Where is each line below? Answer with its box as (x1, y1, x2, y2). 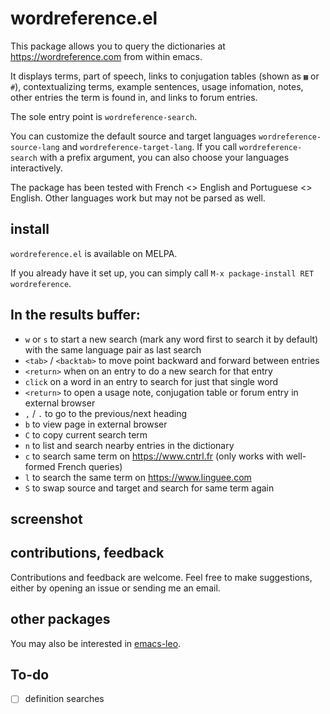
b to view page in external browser (24, 418, 168, 430)
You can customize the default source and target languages (10, 130, 257, 142)
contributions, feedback (10, 545, 165, 562)
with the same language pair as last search (24, 343, 202, 356)
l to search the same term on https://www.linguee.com (24, 471, 252, 483)
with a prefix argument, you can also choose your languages (39, 151, 290, 163)
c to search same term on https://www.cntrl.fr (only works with (24, 450, 284, 462)
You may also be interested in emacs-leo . (10, 637, 182, 649)
